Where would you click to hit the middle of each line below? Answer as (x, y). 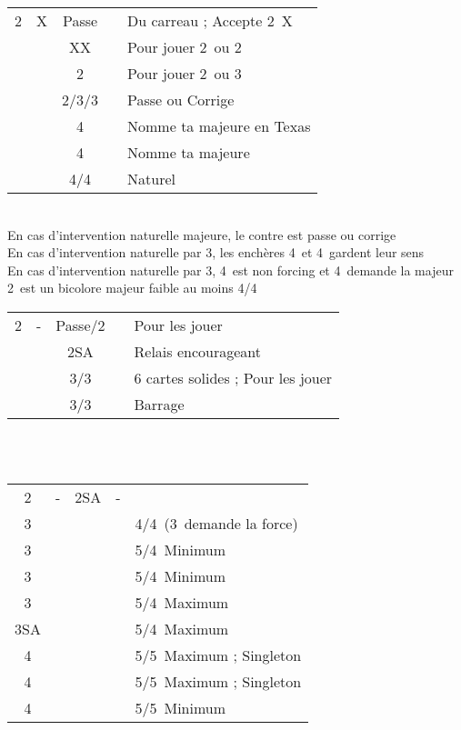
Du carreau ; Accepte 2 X (210, 20)
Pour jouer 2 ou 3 (185, 73)
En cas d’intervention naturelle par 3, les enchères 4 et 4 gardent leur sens (216, 252)
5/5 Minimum (180, 708)
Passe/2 (80, 325)
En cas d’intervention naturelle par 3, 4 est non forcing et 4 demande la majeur (230, 270)
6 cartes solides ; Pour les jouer (233, 377)
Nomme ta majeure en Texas (219, 126)
